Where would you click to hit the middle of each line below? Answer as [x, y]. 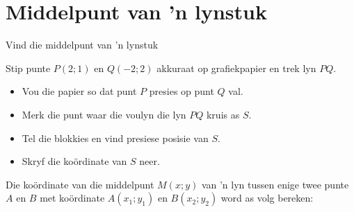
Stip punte [28, 68]
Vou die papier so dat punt [79, 91]
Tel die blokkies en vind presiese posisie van [115, 138]
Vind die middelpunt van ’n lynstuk [82, 45]
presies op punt [182, 91]
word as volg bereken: [267, 198]
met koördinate [72, 198]
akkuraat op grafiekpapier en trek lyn [236, 68]
